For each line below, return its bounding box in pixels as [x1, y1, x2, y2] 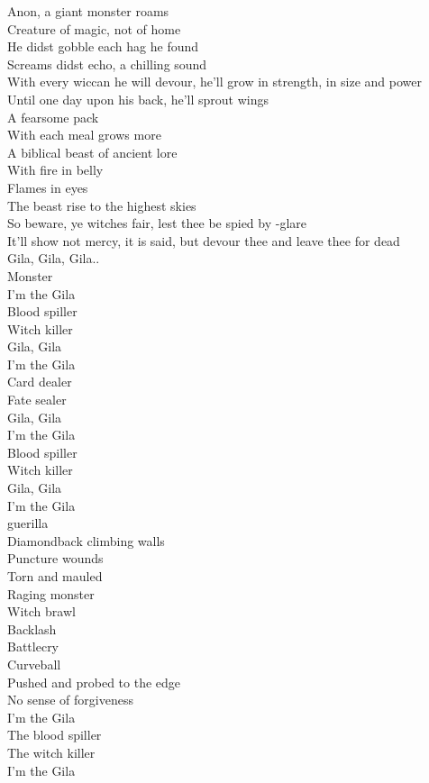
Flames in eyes [7, 178, 88, 196]
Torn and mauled [7, 567, 103, 585]
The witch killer [7, 742, 96, 761]
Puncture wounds [7, 549, 104, 568]
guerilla [7, 514, 49, 533]
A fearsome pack [7, 107, 99, 126]
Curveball [7, 654, 61, 673]
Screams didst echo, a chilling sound [7, 54, 207, 73]
